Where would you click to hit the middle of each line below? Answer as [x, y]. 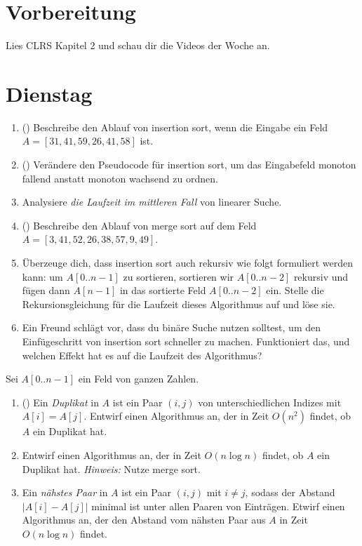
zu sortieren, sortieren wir [179, 276]
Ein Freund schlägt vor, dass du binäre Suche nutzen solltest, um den [171, 327]
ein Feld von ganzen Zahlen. [139, 379]
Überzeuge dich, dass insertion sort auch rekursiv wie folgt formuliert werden [188, 262]
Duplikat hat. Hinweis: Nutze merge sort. [111, 468]
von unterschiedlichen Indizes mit [270, 402]
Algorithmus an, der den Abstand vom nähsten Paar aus [144, 520]
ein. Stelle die [295, 290]
